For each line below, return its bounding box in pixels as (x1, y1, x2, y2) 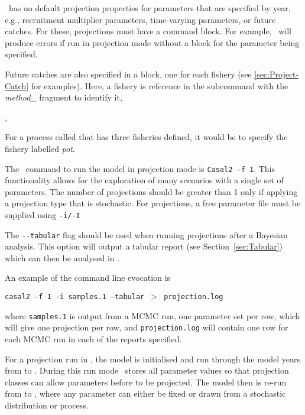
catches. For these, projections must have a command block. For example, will (5, 25, 291, 37)
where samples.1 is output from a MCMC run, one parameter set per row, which (5, 309, 300, 322)
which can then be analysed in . (5, 251, 120, 264)
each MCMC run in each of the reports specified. (5, 333, 182, 345)
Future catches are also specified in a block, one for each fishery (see (5, 67, 252, 80)
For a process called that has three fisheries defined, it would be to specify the (5, 131, 288, 143)
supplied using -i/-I (5, 208, 80, 221)
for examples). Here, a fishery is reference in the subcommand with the (31, 79, 288, 92)
